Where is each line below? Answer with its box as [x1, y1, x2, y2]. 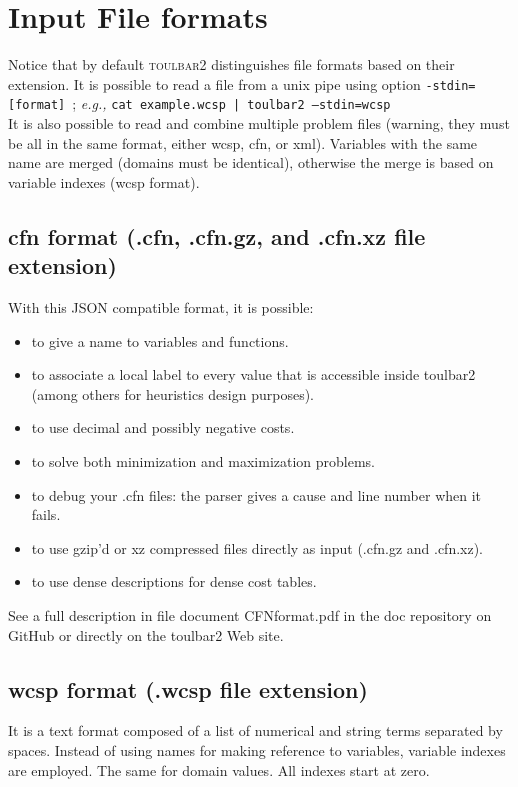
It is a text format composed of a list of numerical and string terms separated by [8, 720, 503, 741]
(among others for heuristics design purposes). [31, 383, 314, 404]
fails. [31, 504, 61, 525]
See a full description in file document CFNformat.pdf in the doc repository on [8, 604, 492, 625]
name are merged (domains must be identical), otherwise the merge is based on [8, 152, 494, 173]
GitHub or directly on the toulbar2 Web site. [8, 624, 284, 645]
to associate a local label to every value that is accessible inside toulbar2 [31, 364, 476, 385]
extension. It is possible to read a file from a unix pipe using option [8, 73, 421, 94]
